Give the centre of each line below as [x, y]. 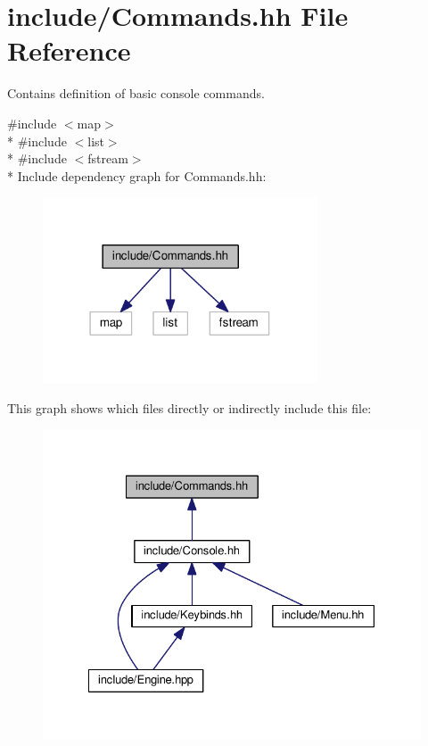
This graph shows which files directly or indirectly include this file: [189, 407]
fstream [108, 158]
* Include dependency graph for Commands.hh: [137, 175]
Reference [69, 50]
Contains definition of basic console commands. [136, 93]
